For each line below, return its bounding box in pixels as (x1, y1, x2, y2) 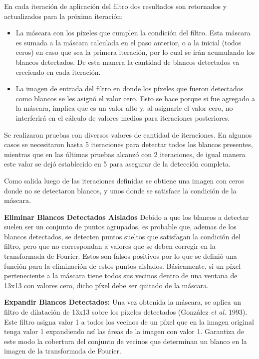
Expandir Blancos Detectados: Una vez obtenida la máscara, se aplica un (4, 297, 241, 307)
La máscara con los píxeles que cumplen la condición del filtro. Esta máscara (15, 27, 251, 38)
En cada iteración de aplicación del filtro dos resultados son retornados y (4, 1, 227, 11)
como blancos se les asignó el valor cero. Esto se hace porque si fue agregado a (15, 93, 255, 103)
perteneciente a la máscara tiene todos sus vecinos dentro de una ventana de (4, 270, 238, 281)
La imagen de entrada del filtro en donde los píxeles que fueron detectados (15, 83, 244, 94)
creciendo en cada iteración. (15, 66, 101, 77)
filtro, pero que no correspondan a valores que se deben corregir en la (4, 241, 216, 251)
